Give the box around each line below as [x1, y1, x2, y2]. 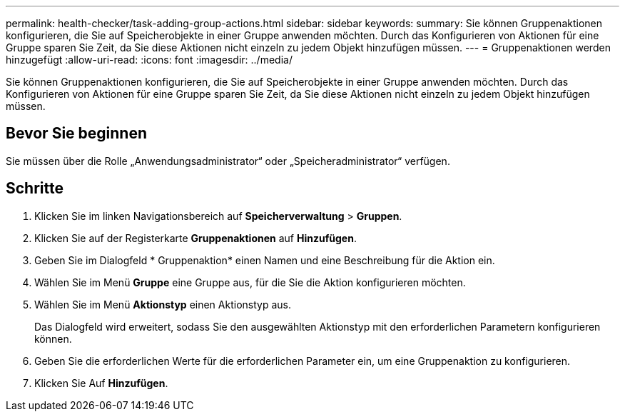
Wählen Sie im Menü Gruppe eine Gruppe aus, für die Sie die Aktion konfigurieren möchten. [34, 276, 466, 288]
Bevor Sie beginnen [6, 124, 148, 143]
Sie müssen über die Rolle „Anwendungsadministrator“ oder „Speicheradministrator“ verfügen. [6, 154, 450, 167]
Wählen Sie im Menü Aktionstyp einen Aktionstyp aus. [34, 298, 291, 311]
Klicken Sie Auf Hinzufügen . [34, 376, 168, 389]
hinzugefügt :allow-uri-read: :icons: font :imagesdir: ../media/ [6, 54, 293, 66]
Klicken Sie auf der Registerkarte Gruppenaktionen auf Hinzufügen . [34, 231, 357, 244]
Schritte [6, 179, 63, 198]
